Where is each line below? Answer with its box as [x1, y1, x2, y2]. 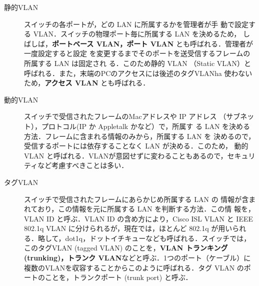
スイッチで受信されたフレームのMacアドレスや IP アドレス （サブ [24, 111, 240, 121]
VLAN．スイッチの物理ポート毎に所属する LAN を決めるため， [33, 28, 241, 39]
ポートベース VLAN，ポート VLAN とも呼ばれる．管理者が [52, 38, 253, 48]
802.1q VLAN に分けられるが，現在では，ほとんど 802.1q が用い [24, 223, 232, 233]
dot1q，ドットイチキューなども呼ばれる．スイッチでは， [65, 232, 251, 243]
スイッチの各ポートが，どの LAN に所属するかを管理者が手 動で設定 [24, 18, 248, 29]
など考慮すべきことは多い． [37, 160, 128, 170]
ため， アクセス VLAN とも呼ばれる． [24, 77, 150, 88]
